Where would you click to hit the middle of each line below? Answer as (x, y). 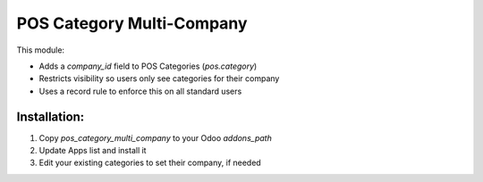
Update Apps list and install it (93, 151)
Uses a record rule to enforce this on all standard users (140, 91)
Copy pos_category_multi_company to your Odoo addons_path (155, 137)
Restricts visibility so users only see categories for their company (159, 79)
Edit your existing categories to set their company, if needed (150, 163)
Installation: (51, 116)
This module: (41, 50)
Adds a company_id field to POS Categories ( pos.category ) (148, 66)
